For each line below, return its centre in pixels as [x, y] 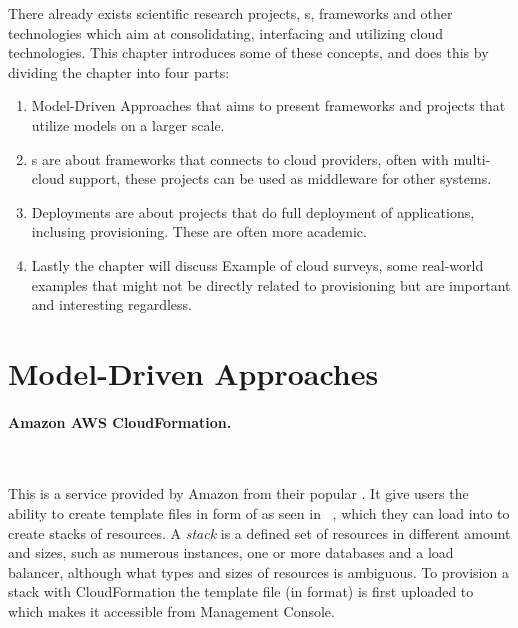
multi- [472, 158]
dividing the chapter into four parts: [119, 71]
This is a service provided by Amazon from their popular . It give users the [238, 493]
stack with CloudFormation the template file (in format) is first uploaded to [241, 591]
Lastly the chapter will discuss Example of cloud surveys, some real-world [257, 264]
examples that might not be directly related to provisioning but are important [271, 284]
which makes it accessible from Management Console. [171, 611]
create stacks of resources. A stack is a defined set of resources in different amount [259, 532]
